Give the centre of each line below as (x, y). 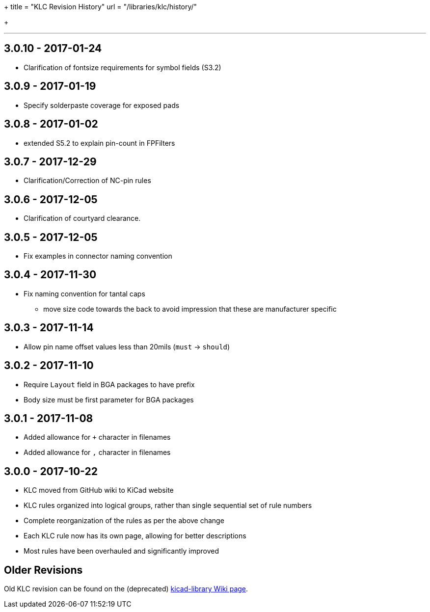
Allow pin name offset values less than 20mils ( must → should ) (127, 346)
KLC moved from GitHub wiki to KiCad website (99, 490)
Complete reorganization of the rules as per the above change (124, 521)
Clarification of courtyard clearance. (82, 218)
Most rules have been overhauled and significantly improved (121, 551)
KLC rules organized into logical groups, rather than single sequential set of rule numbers (168, 506)
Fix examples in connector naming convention (98, 256)
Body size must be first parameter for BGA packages (109, 399)
